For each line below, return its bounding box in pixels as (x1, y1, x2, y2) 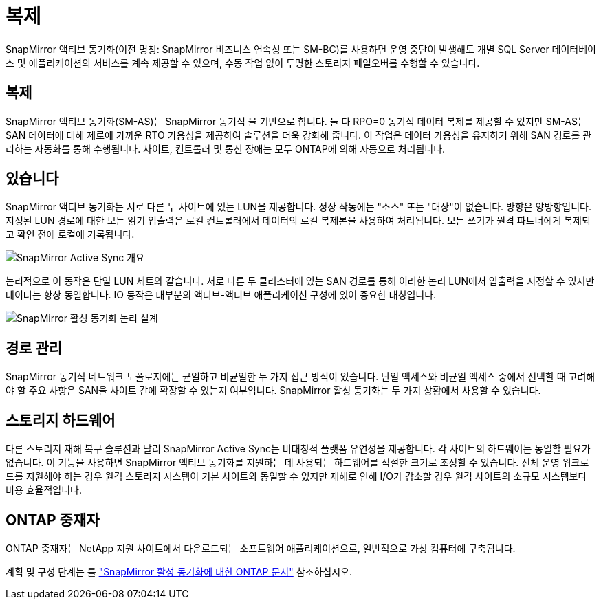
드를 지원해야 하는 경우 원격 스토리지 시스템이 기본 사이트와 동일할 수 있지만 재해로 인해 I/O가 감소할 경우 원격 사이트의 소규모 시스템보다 (6, 470, 587, 483)
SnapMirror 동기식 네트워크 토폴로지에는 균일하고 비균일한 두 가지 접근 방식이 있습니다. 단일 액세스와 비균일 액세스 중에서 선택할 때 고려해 (6, 371, 595, 383)
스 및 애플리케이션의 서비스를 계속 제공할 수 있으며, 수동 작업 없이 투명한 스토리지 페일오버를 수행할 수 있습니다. (6, 56, 480, 69)
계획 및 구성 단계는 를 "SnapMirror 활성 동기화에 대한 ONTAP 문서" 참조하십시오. (6, 565, 353, 577)
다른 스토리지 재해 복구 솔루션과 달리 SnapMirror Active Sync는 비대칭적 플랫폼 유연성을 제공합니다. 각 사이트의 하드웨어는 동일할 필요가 (6, 443, 591, 455)
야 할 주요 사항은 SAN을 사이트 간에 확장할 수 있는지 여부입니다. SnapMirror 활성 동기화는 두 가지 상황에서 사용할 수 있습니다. (6, 384, 541, 397)
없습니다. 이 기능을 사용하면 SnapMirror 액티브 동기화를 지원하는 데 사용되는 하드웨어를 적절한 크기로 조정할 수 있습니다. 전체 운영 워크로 (6, 456, 589, 469)
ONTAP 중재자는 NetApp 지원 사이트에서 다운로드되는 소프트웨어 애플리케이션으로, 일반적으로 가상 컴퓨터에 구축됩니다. (6, 542, 516, 554)
